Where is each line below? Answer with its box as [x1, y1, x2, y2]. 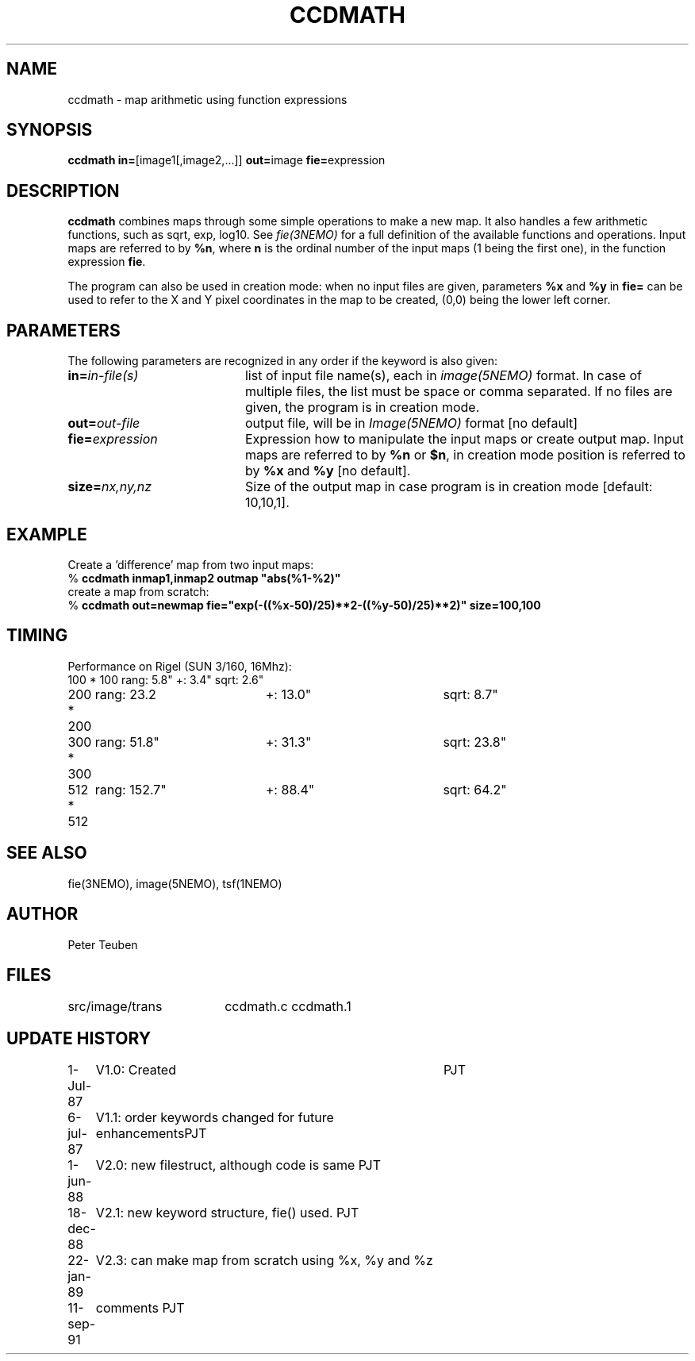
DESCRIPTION [6, 180, 120, 201]
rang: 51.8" [94, 733, 159, 750]
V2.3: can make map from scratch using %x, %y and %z [95, 1252, 433, 1269]
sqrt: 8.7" [443, 686, 498, 702]
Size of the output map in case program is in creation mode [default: [244, 479, 653, 495]
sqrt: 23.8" [443, 733, 507, 750]
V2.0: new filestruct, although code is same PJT [95, 1157, 382, 1174]
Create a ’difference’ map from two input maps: [67, 557, 314, 571]
